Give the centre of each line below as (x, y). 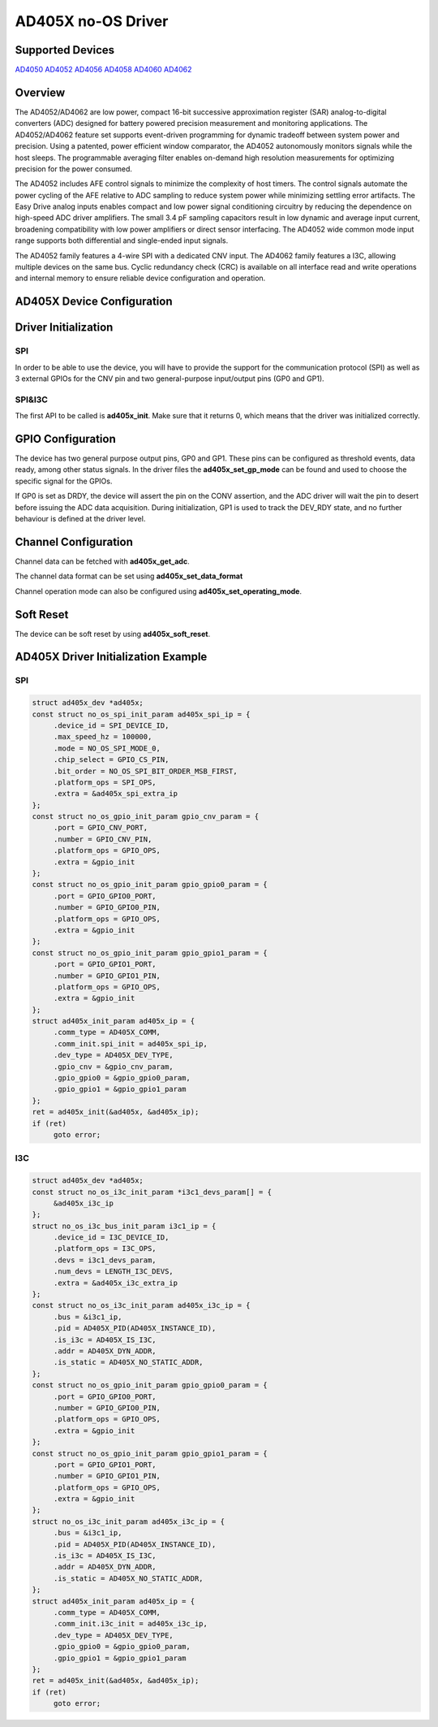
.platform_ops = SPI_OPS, (105, 782)
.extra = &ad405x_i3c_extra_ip (116, 1283)
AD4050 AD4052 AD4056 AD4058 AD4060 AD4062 (103, 70)
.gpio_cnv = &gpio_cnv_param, (113, 1067)
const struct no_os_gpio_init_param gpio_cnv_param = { (146, 817)
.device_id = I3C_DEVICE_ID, (111, 1238)
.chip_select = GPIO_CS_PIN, (111, 760)
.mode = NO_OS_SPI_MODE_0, (107, 748)
